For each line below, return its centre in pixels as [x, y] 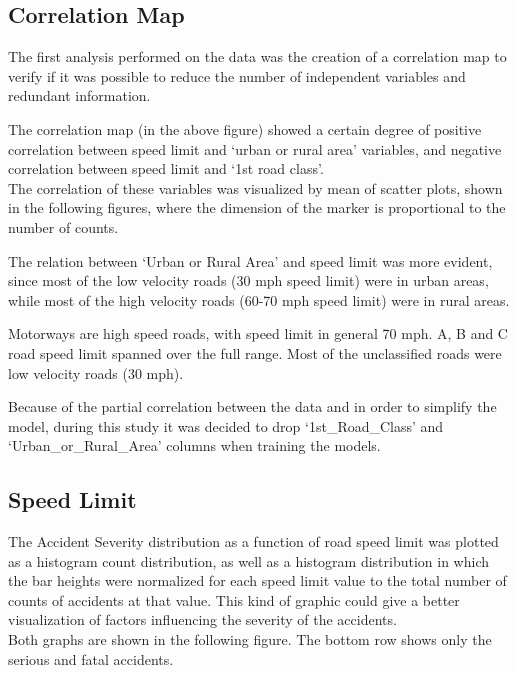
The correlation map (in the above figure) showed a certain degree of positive [245, 128]
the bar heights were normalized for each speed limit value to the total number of [257, 580]
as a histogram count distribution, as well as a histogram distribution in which [248, 560]
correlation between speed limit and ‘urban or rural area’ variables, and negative [255, 148]
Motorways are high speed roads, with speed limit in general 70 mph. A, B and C [258, 333]
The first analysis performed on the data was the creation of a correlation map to [257, 56]
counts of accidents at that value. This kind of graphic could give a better [234, 599]
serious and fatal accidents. [91, 658]
